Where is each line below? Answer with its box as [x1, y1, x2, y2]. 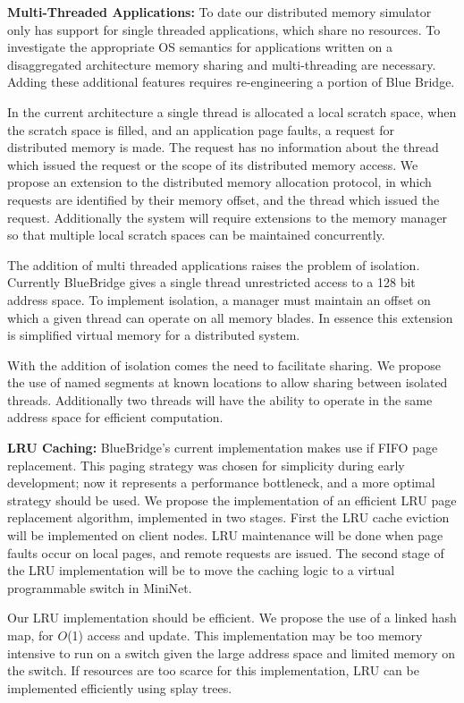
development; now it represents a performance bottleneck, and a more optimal [7, 473, 435, 492]
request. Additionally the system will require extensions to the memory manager [7, 208, 448, 226]
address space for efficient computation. [7, 408, 224, 427]
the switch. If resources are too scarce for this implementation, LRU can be [7, 661, 419, 680]
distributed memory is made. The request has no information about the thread [7, 138, 439, 157]
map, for [7, 626, 54, 644]
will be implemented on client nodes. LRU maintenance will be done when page [7, 526, 443, 545]
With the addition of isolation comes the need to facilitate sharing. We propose [7, 355, 441, 374]
